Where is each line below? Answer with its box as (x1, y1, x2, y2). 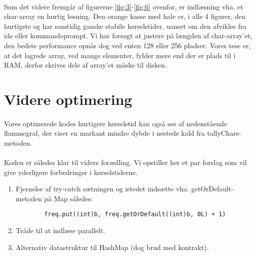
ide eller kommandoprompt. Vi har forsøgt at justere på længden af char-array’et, (4, 30, 253, 41)
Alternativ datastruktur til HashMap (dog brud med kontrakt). (15, 242, 209, 252)
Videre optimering (4, 88, 132, 109)
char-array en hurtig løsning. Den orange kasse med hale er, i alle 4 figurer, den (4, 11, 246, 21)
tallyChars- (207, 128, 241, 138)
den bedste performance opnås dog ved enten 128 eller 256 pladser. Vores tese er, (4, 40, 251, 50)
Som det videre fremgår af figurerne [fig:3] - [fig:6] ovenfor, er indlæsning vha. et (4, 1, 244, 11)
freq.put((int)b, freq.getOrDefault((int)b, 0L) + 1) (44, 211, 226, 218)
